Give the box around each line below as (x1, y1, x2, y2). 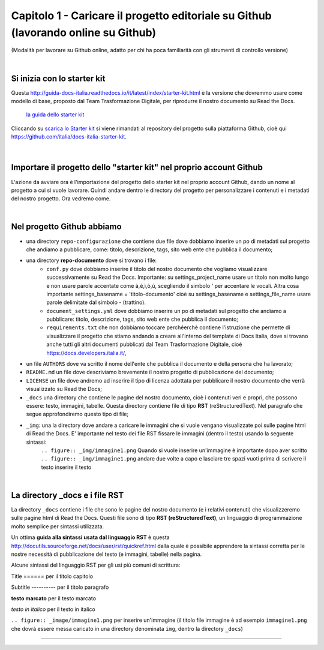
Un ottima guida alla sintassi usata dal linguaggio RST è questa (11, 534, 170, 541)
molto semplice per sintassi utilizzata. (11, 522, 104, 530)
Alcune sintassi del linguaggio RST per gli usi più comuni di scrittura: (11, 561, 181, 569)
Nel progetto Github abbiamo (11, 222, 122, 232)
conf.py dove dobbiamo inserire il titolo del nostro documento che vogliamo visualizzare (46, 265, 268, 272)
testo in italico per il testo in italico (11, 606, 95, 613)
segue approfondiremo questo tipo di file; (26, 411, 129, 418)
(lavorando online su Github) (11, 26, 156, 39)
